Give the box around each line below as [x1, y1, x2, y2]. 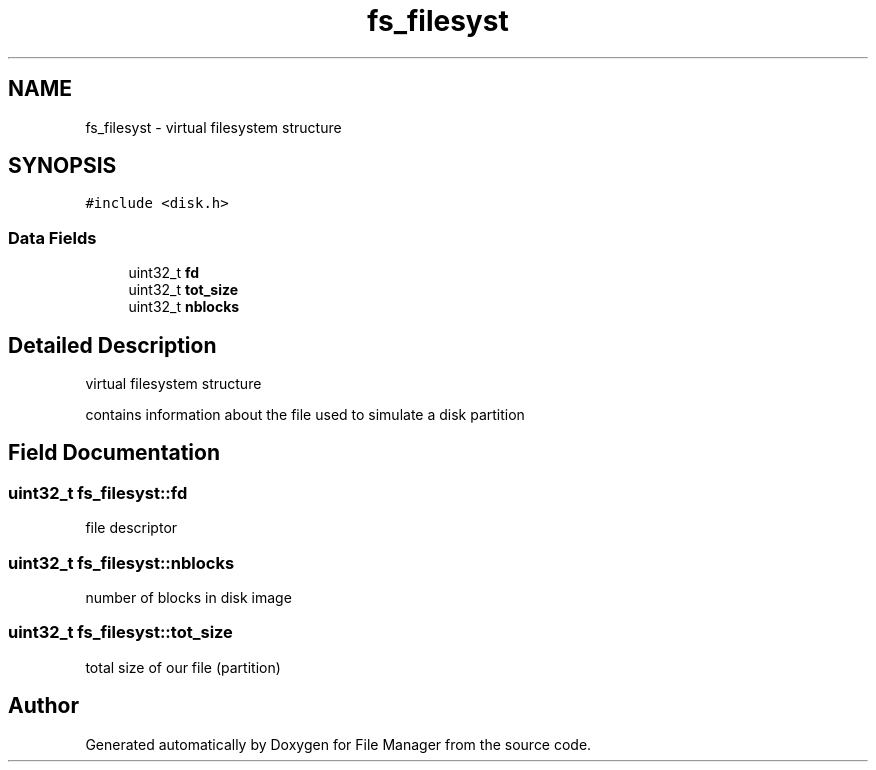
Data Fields [8, 227, 97, 248]
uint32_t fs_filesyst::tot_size [8, 622, 233, 643]
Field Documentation [8, 440, 220, 466]
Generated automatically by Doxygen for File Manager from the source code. [85, 735, 592, 753]
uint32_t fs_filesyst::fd [8, 482, 188, 503]
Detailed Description [8, 332, 217, 358]
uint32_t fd [128, 264, 200, 282]
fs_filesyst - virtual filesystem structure [85, 118, 342, 136]
